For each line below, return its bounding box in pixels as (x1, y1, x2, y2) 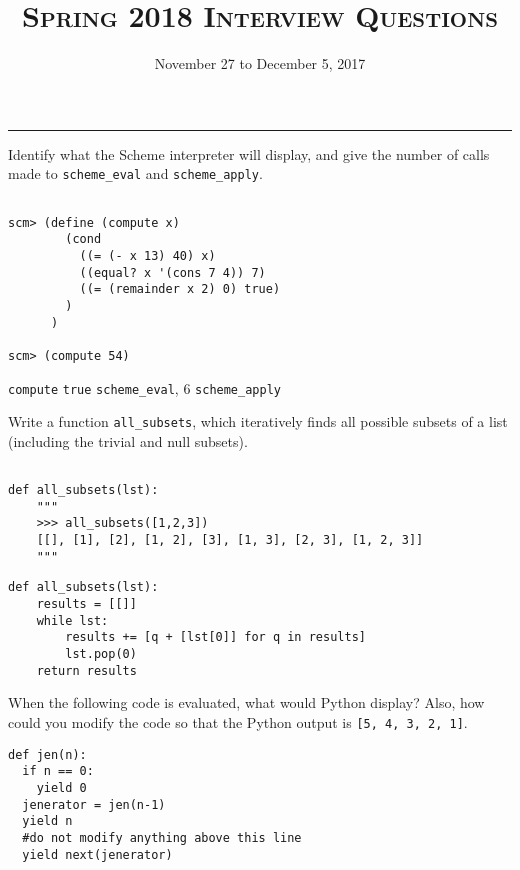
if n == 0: (22, 764, 94, 779)
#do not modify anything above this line (22, 830, 302, 845)
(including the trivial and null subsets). (8, 430, 248, 451)
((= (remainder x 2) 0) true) (79, 282, 281, 297)
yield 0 (36, 780, 87, 795)
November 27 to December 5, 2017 (154, 53, 366, 74)
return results (36, 663, 137, 678)
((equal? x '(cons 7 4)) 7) (79, 265, 266, 280)
